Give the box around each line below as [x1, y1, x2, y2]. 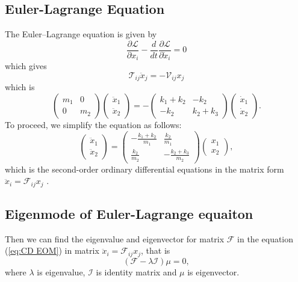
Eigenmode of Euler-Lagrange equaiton [5, 204, 253, 223]
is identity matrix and [96, 265, 177, 278]
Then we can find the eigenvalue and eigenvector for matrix [5, 232, 225, 245]
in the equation [237, 232, 294, 245]
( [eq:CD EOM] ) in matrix [5, 244, 99, 257]
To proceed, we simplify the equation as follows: [5, 118, 182, 130]
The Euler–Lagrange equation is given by [5, 28, 157, 40]
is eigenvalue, [37, 265, 85, 278]
